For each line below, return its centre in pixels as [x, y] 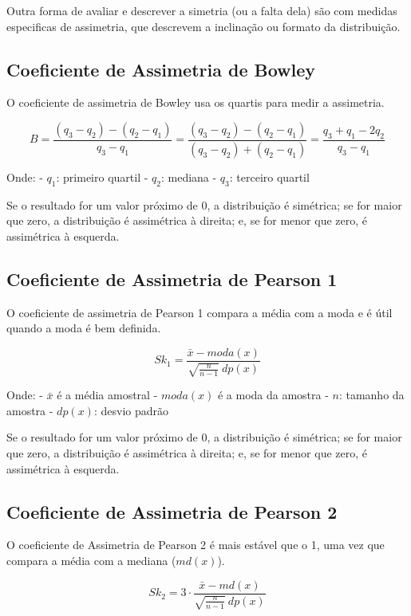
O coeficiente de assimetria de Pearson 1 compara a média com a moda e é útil [200, 312]
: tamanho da [371, 395]
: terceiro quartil [269, 177]
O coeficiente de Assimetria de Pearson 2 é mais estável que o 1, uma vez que [196, 545]
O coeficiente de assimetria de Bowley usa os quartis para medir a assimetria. [196, 102]
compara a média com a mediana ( [91, 561]
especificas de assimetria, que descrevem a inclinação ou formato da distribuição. [204, 26]
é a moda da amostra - [273, 395]
